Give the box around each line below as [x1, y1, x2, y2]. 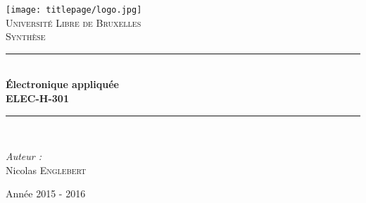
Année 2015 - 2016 [6, 186, 86, 201]
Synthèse [6, 29, 46, 44]
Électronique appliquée [6, 77, 119, 92]
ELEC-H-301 [6, 91, 69, 106]
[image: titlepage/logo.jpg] [6, 5, 142, 15]
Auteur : [6, 149, 42, 164]
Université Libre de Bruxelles [6, 15, 141, 30]
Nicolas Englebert [6, 162, 87, 177]
